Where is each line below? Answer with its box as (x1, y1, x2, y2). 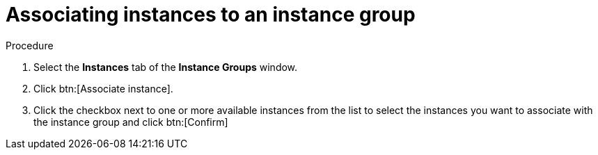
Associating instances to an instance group (6, 3, 416, 26)
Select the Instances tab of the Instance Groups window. (33, 60, 298, 73)
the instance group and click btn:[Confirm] (33, 115, 228, 128)
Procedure (6, 39, 54, 51)
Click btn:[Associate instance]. (33, 82, 173, 95)
